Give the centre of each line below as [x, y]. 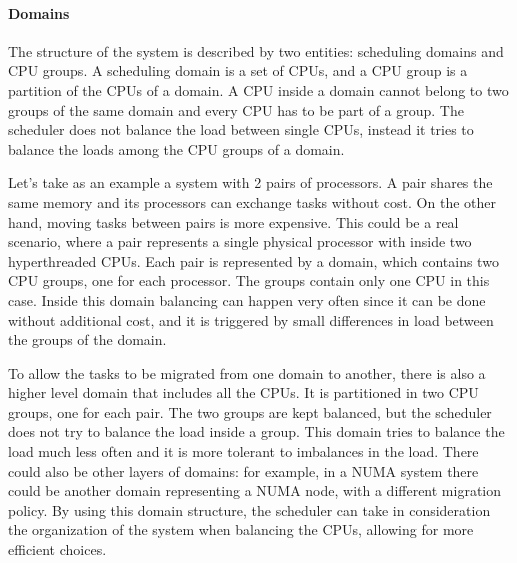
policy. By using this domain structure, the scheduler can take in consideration [249, 509]
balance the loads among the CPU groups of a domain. [176, 148]
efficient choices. [57, 549]
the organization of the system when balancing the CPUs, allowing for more [241, 529]
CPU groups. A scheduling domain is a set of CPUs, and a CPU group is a [238, 70]
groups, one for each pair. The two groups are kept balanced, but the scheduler [250, 411]
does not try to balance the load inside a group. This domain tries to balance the [256, 431]
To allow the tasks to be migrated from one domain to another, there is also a [247, 372]
